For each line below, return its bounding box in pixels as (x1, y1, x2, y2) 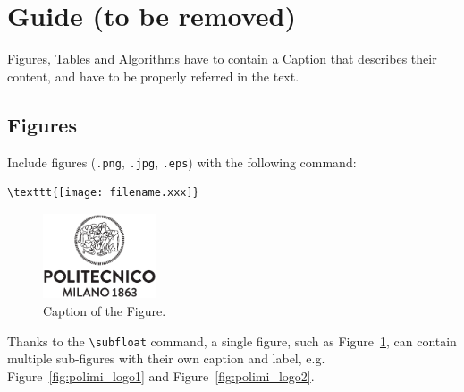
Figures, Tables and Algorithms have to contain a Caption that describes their (7, 49, 437, 68)
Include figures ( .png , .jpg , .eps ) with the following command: (7, 152, 357, 171)
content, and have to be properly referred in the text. (7, 66, 299, 85)
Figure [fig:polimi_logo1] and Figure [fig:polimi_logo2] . (7, 366, 315, 385)
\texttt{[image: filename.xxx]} (7, 186, 199, 200)
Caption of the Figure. (43, 301, 166, 320)
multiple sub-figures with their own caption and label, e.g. (7, 349, 325, 368)
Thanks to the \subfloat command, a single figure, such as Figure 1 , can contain (7, 331, 457, 350)
